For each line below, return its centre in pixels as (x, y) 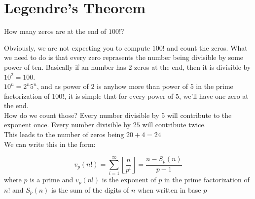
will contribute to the (199, 115)
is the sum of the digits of (90, 189)
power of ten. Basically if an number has (65, 67)
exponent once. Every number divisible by (68, 125)
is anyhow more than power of (142, 86)
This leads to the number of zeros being (64, 134)
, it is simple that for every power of (119, 96)
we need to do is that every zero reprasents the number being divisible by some (124, 57)
